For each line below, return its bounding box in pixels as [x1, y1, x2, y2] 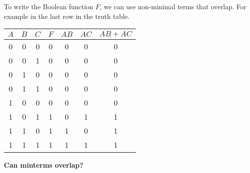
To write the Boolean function [4, 1, 93, 11]
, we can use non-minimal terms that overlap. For [100, 1, 247, 11]
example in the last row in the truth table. [4, 11, 130, 21]
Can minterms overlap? [4, 160, 84, 170]
